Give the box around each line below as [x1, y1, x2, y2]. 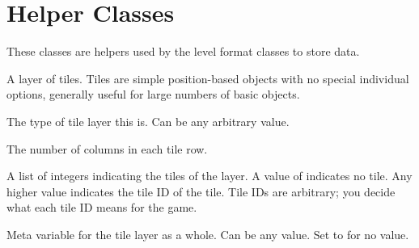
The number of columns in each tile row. [6, 140, 208, 157]
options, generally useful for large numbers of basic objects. [6, 86, 300, 103]
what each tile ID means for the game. [6, 199, 197, 216]
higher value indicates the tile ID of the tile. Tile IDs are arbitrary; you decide [6, 183, 396, 200]
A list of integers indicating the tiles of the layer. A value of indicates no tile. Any [6, 167, 413, 184]
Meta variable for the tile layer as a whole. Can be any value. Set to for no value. [6, 225, 409, 242]
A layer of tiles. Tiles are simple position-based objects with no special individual [6, 69, 409, 86]
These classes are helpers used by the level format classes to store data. [6, 43, 360, 60]
